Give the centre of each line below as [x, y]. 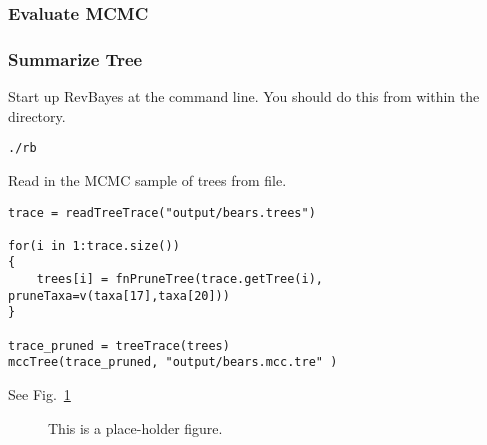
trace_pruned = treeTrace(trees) [119, 345]
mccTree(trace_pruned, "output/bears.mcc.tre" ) [173, 362]
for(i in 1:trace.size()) [94, 245]
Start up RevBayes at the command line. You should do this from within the [244, 96]
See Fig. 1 [39, 394]
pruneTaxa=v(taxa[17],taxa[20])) [119, 295]
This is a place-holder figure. [135, 427]
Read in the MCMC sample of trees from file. [147, 179]
